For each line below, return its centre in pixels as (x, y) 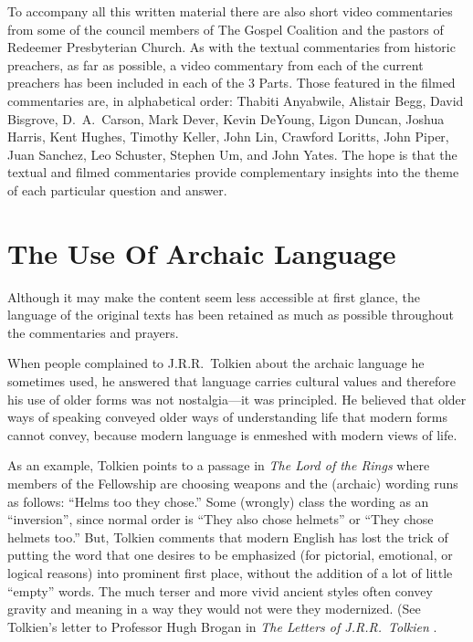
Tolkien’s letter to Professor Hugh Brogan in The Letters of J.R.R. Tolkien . (222, 626)
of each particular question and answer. (117, 189)
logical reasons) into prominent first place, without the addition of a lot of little (230, 572)
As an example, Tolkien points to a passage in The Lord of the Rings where (219, 465)
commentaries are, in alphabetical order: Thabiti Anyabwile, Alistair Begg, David (236, 100)
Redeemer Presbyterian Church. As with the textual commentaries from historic (231, 47)
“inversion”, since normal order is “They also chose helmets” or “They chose (221, 519)
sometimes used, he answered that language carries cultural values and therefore (232, 381)
